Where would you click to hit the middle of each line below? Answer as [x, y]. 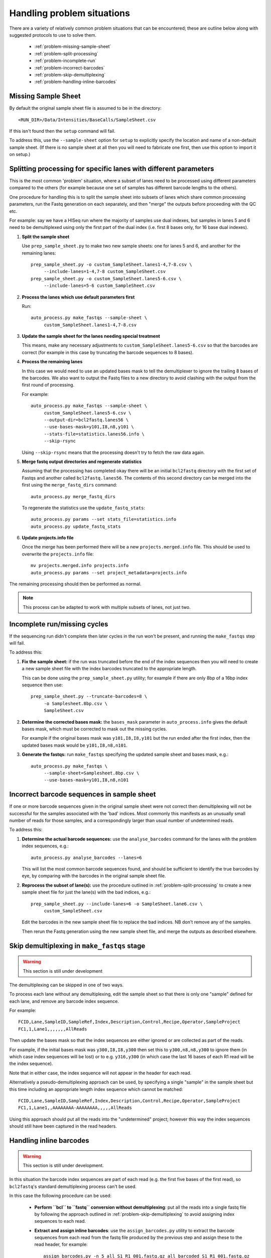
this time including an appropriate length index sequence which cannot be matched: [96, 1089]
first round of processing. [48, 385]
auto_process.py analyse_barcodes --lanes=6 [87, 857]
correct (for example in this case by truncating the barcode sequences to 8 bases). [108, 352]
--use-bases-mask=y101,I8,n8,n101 [86, 780]
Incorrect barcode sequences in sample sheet [83, 794]
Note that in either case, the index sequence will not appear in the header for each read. [100, 1073]
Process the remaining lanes [52, 362]
